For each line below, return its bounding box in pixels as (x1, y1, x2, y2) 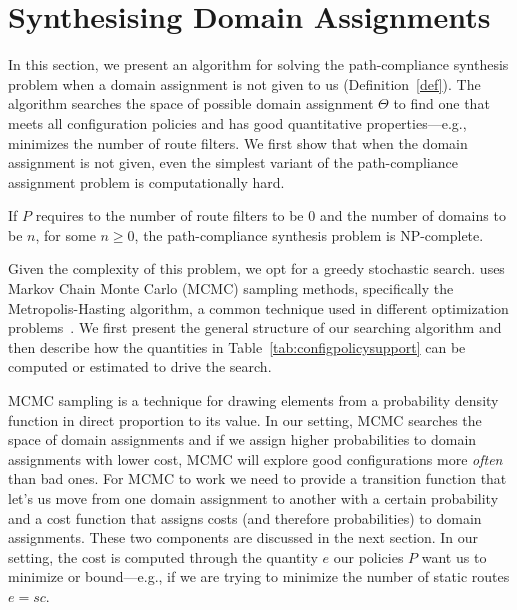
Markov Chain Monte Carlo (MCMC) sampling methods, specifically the (8, 278, 454, 299)
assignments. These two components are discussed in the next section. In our (8, 527, 479, 548)
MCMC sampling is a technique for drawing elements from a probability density (8, 390, 499, 411)
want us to (421, 546, 487, 567)
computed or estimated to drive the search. (8, 356, 272, 377)
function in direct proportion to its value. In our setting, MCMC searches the (8, 409, 482, 430)
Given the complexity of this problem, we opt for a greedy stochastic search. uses (8, 258, 505, 279)
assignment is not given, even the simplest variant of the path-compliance (8, 152, 458, 173)
